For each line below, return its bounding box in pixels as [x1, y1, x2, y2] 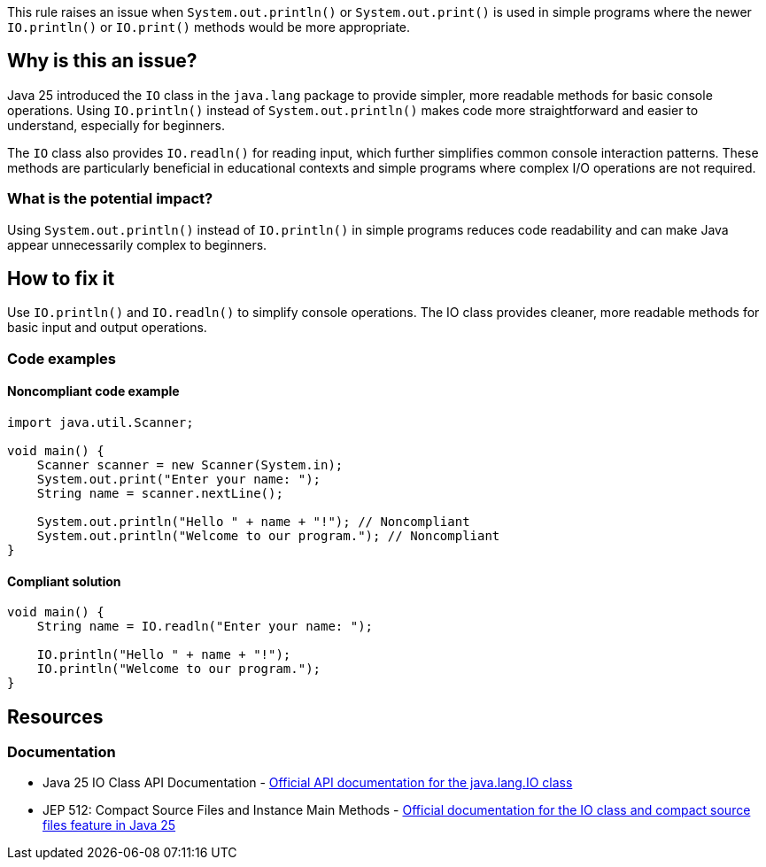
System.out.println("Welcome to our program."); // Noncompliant [36, 529, 500, 544]
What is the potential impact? [7, 190, 213, 208]
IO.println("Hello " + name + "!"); [36, 647, 291, 662]
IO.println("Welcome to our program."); [36, 662, 321, 677]
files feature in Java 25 [43, 817, 176, 833]
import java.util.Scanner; [7, 415, 194, 430]
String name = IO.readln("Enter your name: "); [36, 619, 374, 634]
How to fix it [7, 267, 115, 290]
